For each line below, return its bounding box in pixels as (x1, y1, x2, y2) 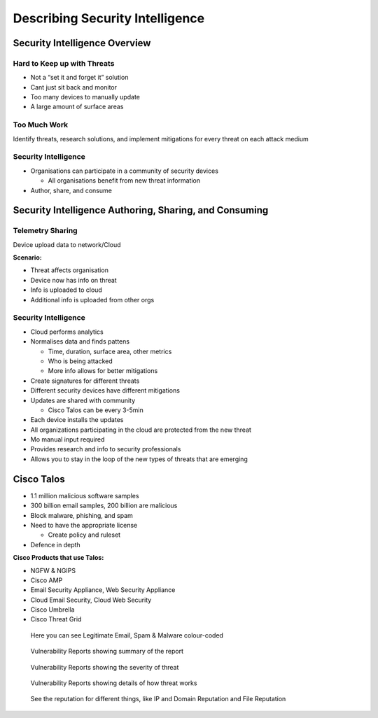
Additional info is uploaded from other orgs (30, 295, 155, 304)
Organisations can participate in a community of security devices (30, 167, 218, 175)
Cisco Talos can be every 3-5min (48, 406, 143, 414)
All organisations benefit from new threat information (48, 176, 201, 185)
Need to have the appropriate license (30, 521, 138, 529)
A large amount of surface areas (30, 102, 124, 111)
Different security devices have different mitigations (30, 386, 180, 395)
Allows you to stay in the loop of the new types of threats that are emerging (30, 455, 248, 463)
